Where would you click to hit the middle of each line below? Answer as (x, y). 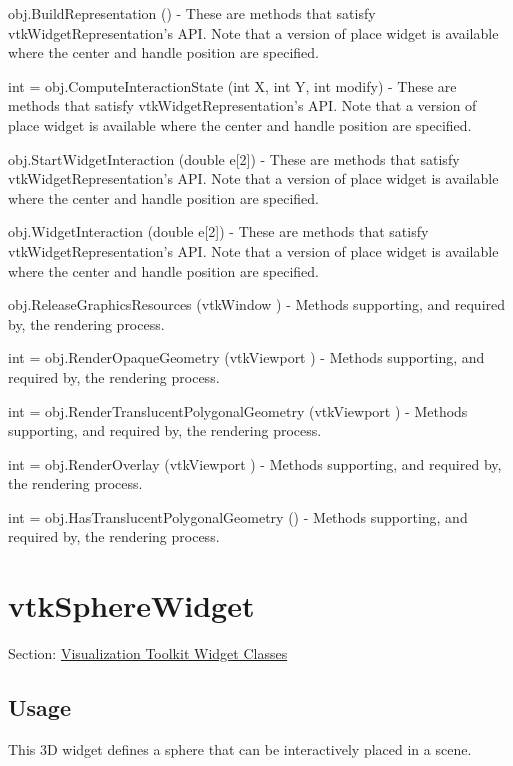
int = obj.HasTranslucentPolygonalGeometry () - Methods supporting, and (238, 516)
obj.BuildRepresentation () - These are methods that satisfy (192, 13)
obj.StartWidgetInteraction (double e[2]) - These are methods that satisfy (234, 158)
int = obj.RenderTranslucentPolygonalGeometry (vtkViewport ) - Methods (238, 410)
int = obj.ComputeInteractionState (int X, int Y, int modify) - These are (232, 85)
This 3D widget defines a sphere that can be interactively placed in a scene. (240, 748)
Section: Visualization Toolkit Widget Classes (148, 653)
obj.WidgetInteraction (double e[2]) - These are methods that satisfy (218, 231)
